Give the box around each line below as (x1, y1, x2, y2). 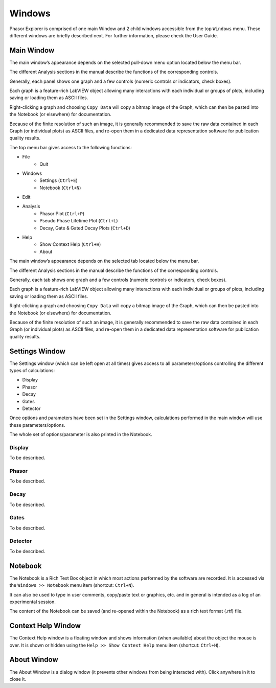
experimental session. (9, 599, 56, 605)
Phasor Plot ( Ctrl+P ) (39, 210, 85, 217)
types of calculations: (9, 368, 55, 374)
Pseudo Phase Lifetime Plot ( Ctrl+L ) (39, 218, 118, 224)
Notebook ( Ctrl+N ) (39, 185, 81, 191)
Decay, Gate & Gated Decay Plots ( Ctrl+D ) (39, 225, 130, 231)
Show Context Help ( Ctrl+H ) (39, 241, 101, 247)
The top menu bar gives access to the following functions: (9, 144, 132, 150)
